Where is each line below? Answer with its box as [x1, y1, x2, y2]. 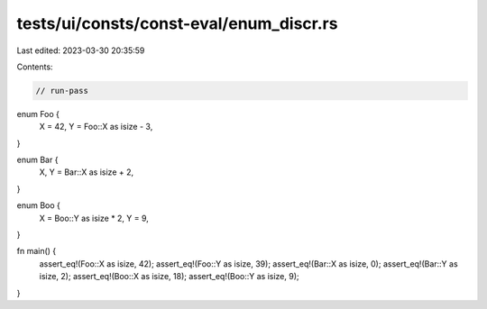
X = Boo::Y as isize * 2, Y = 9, [39, 213, 149, 223]
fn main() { [16, 246, 57, 257]
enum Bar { [16, 154, 59, 166]
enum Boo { [16, 200, 60, 211]
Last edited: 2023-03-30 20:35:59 [16, 45, 145, 56]
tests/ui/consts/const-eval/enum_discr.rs [16, 14, 338, 33]
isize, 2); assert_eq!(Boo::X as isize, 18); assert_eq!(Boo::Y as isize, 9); [39, 271, 299, 282]
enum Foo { [16, 108, 60, 119]
